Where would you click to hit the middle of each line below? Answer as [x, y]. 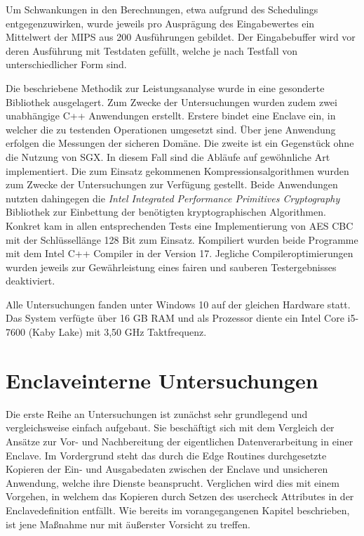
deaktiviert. [31, 281]
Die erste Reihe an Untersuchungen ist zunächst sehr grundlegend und [157, 413]
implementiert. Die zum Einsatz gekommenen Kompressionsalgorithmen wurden [177, 170]
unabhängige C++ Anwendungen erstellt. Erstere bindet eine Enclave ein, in [171, 116]
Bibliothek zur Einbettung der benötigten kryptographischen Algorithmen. [166, 212]
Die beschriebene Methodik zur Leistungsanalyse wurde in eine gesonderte [165, 87]
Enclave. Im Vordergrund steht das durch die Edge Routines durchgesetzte [166, 455]
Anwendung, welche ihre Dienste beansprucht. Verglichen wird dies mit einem [173, 482]
